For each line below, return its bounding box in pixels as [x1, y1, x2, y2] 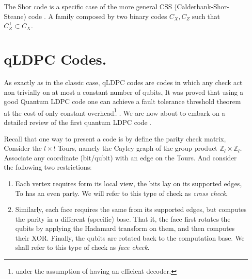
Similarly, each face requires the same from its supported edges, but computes [15, 204, 247, 214]
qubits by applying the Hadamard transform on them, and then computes [15, 223, 235, 233]
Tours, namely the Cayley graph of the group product [58, 143, 218, 153]
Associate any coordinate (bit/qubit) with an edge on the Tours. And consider [4, 152, 237, 162]
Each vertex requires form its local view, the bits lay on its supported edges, [15, 178, 242, 188]
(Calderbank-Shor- [174, 1, 229, 11]
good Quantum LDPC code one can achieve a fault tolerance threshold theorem [4, 96, 241, 106]
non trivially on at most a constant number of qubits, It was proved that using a [4, 87, 244, 97]
